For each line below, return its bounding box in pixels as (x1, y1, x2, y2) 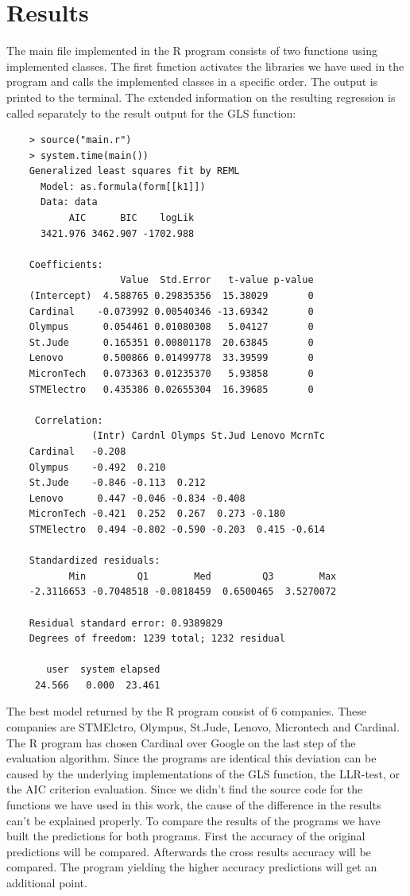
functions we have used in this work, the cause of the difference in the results (6, 797, 381, 813)
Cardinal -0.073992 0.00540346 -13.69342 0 (29, 305, 314, 317)
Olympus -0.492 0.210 (29, 461, 166, 473)
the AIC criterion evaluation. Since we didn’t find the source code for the (6, 781, 363, 797)
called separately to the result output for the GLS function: (6, 104, 296, 121)
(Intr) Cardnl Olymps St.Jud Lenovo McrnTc (91, 430, 325, 442)
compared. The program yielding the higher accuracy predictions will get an (6, 859, 377, 875)
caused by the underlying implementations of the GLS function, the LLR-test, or (6, 765, 400, 782)
